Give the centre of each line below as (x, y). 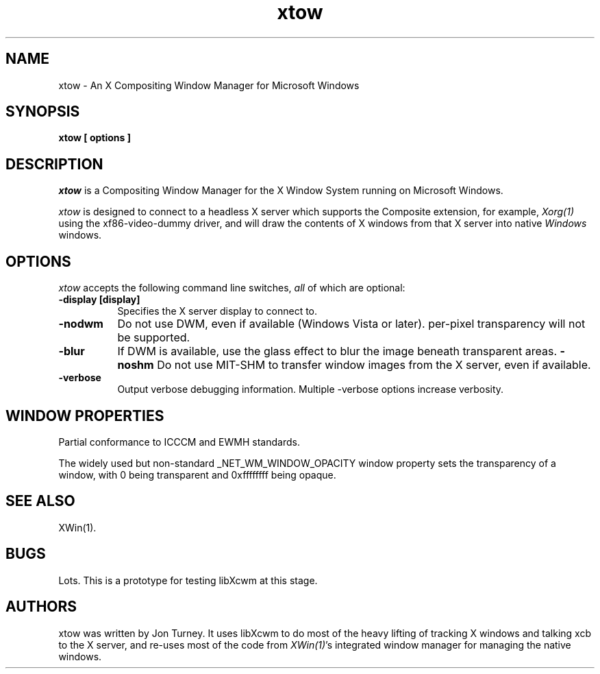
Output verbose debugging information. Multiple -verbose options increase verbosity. (311, 389)
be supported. (154, 338)
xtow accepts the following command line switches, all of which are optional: (232, 288)
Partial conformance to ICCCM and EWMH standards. (179, 442)
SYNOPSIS (43, 112)
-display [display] (99, 300)
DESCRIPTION (54, 164)
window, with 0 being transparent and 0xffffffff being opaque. (197, 474)
